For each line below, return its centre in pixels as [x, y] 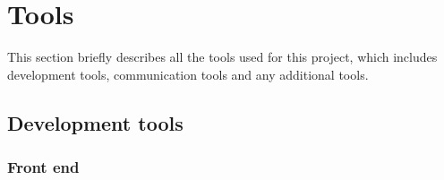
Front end [43, 167]
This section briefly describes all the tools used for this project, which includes [222, 57]
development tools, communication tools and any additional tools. [188, 74]
